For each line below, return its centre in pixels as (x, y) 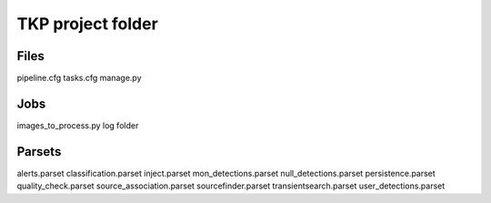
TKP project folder (87, 24)
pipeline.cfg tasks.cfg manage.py (79, 78)
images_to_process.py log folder (78, 125)
